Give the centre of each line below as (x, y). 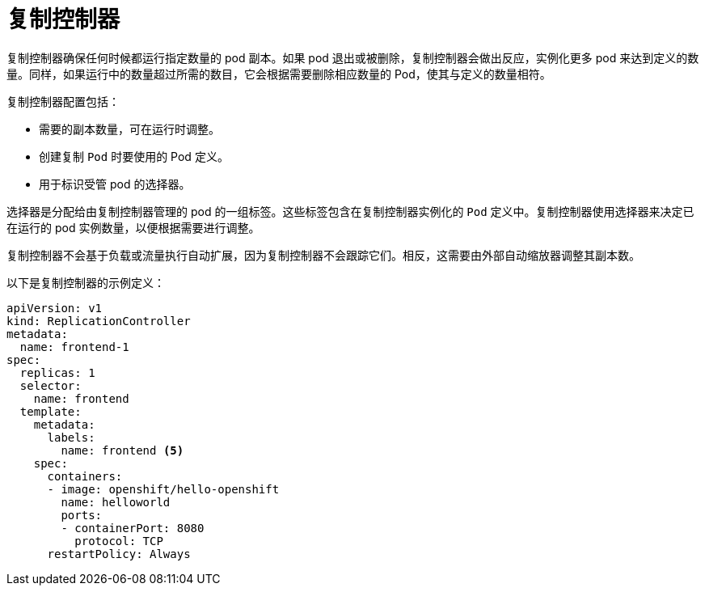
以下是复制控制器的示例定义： (86, 282)
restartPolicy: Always (119, 554)
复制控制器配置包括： (63, 101)
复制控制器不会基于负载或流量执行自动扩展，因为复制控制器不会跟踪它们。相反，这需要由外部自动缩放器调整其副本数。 (323, 255)
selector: (51, 385)
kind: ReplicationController (99, 321)
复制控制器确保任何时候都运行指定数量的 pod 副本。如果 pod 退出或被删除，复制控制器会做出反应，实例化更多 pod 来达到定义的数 (353, 57)
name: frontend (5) (122, 450)
